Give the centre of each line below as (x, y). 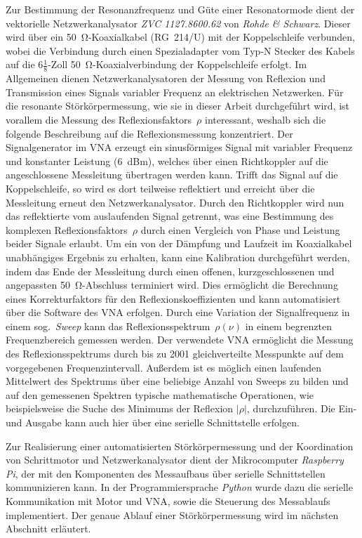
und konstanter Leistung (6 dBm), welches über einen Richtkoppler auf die (167, 160)
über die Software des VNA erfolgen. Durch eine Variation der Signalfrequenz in (178, 312)
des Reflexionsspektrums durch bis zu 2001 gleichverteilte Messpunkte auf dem (175, 354)
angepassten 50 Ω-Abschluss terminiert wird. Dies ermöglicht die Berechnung (172, 285)
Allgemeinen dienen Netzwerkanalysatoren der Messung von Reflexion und (166, 78)
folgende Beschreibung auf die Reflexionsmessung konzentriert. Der (149, 133)
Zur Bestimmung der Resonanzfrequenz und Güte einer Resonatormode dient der (180, 9)
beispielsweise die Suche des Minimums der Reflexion (120, 408)
